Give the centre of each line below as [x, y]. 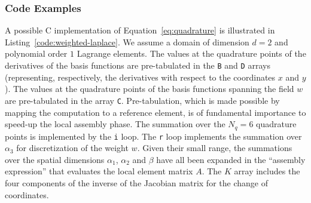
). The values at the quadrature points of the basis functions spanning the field [150, 89]
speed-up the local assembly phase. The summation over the [115, 124]
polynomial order [36, 53]
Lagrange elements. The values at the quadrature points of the [191, 53]
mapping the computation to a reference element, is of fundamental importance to [155, 112]
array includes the [267, 171]
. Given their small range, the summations [215, 148]
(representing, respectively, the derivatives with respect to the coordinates [140, 77]
